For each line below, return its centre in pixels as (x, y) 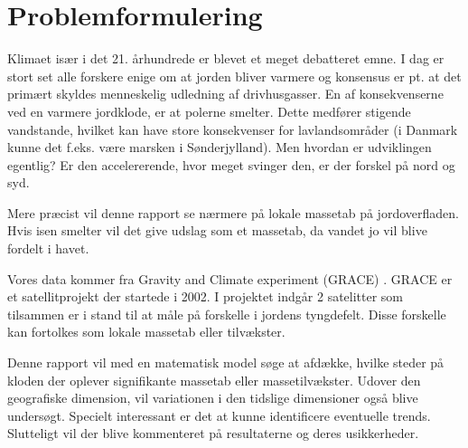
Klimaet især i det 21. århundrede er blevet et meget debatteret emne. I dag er (226, 58)
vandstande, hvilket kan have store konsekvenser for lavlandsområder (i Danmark (233, 129)
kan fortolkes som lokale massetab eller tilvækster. (146, 332)
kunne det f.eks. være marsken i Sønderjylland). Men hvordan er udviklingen (220, 147)
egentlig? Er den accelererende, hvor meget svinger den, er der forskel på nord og (231, 164)
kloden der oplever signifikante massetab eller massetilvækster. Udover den (214, 380)
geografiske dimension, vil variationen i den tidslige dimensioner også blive (213, 398)
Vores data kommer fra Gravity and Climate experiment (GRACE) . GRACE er (230, 278)
